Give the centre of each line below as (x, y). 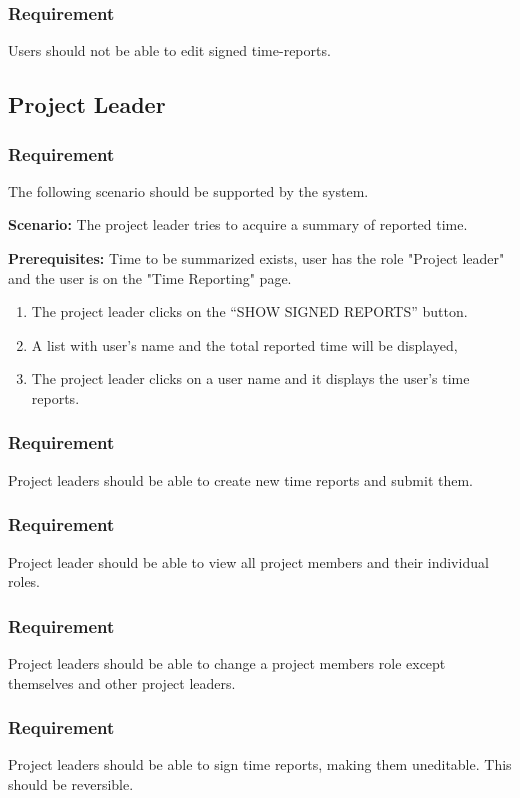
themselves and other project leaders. (122, 682)
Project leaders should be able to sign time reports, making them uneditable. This (260, 764)
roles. (24, 581)
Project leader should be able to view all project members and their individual (248, 561)
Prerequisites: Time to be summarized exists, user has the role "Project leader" (256, 258)
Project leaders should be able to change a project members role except (227, 663)
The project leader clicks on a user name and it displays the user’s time (250, 378)
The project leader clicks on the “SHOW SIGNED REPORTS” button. (249, 311)
